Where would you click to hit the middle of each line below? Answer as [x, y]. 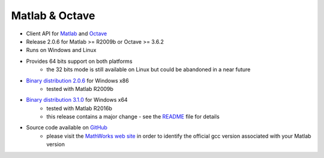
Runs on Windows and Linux [61, 50]
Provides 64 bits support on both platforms [79, 61]
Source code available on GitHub [67, 127]
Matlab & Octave [53, 16]
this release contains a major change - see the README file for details [133, 117]
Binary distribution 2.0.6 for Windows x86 [77, 80]
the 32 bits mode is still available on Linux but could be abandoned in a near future [148, 69]
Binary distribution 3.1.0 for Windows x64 [77, 100]
